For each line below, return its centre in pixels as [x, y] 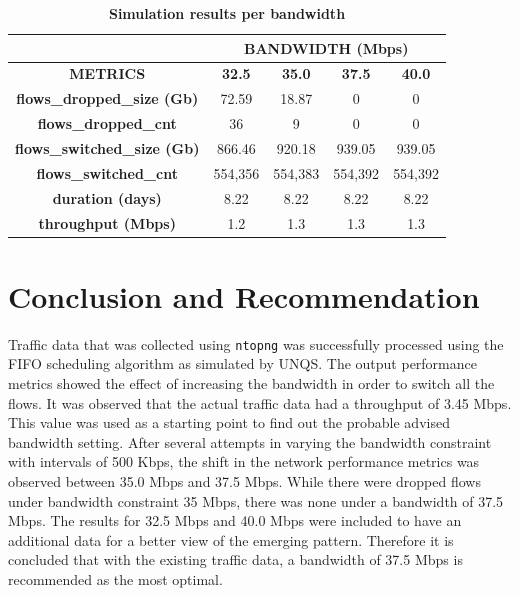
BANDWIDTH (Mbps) [326, 47]
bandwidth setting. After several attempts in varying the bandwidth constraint [250, 441]
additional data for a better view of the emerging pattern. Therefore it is [231, 539]
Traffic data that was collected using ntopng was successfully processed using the [256, 343]
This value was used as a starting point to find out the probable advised [229, 422]
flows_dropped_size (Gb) [107, 98]
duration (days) [107, 197]
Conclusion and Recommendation [244, 295]
